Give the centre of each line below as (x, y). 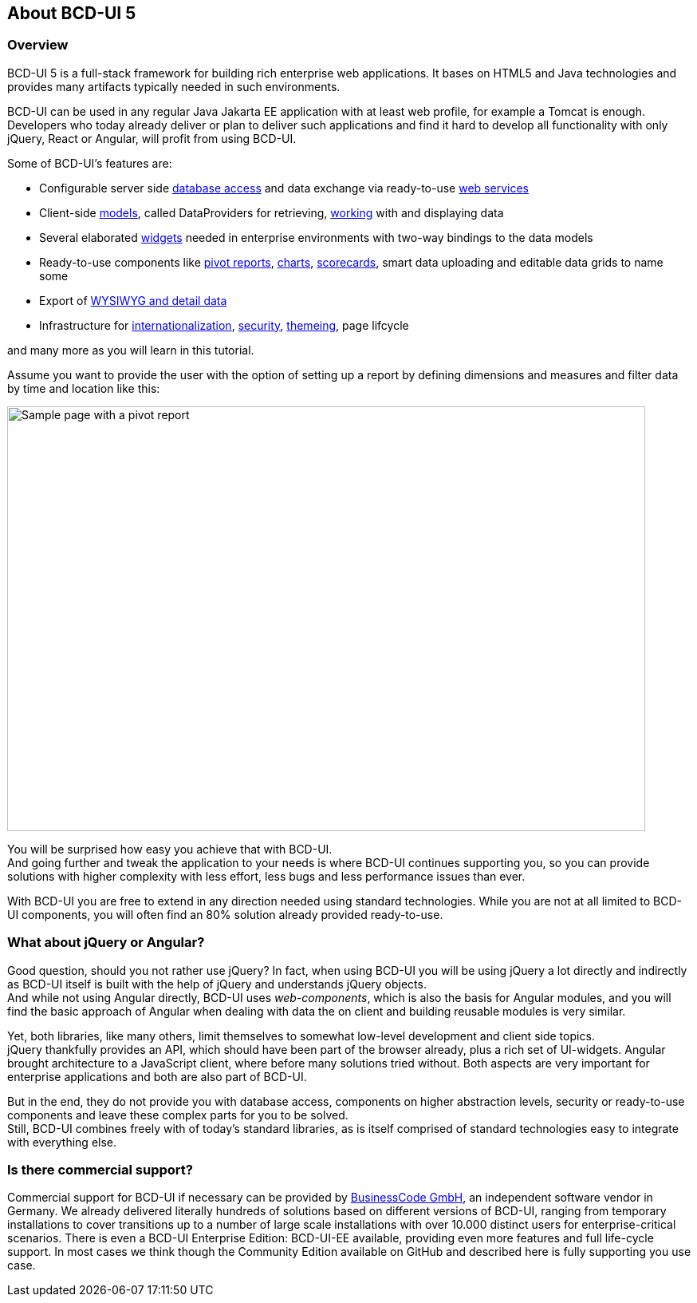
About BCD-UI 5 (72, 13)
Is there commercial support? (100, 1169)
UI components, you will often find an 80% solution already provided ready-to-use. (225, 914)
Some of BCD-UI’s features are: (90, 163)
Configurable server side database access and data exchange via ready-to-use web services (284, 188)
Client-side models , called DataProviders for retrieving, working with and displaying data (272, 212)
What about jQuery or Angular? (106, 943)
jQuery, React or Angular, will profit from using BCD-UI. (152, 138)
